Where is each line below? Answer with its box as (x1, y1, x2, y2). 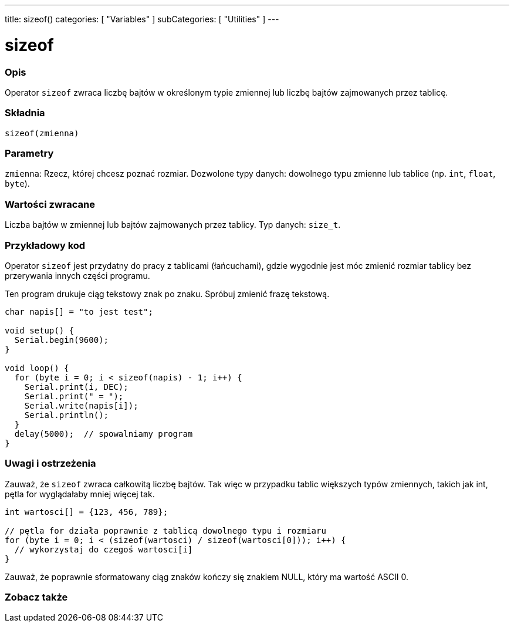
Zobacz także (5, 591, 68, 603)
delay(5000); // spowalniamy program (14, 429, 193, 439)
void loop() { (5, 363, 69, 373)
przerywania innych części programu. (5, 270, 150, 281)
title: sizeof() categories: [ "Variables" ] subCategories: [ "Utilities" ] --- (5, 14, 279, 24)
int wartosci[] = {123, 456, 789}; (5, 507, 168, 517)
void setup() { (5, 325, 75, 335)
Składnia (5, 107, 45, 119)
